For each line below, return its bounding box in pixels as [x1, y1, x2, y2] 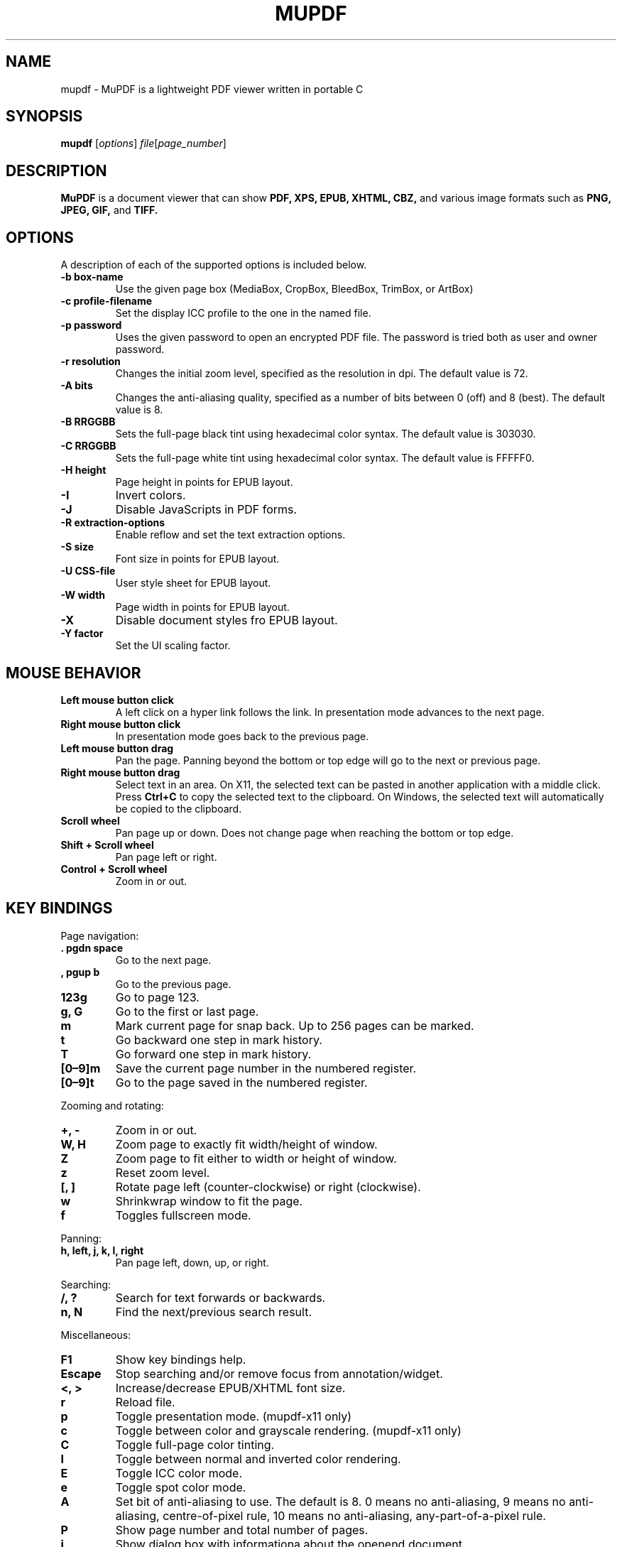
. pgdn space [60, 941, 123, 954]
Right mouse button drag [60, 766, 180, 778]
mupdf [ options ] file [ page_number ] [60, 137, 227, 150]
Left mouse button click [60, 693, 174, 706]
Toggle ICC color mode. [115, 1465, 243, 1480]
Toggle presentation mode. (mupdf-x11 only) [115, 1408, 352, 1423]
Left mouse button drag [60, 742, 174, 754]
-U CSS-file [60, 565, 116, 577]
